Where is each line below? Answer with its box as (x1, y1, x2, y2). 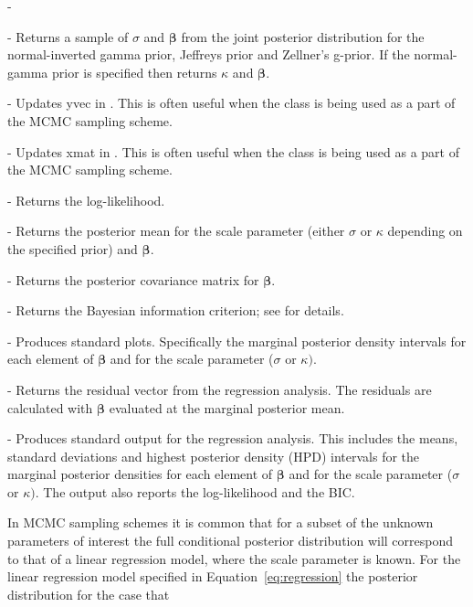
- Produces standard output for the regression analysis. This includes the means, (7, 429, 458, 448)
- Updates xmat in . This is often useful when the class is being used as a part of (7, 142, 459, 161)
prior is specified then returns (51, 62, 217, 81)
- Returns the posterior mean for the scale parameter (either (7, 221, 345, 240)
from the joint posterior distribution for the (181, 27, 425, 46)
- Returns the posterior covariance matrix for (7, 270, 259, 289)
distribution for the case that (7, 584, 170, 603)
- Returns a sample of (7, 27, 129, 46)
